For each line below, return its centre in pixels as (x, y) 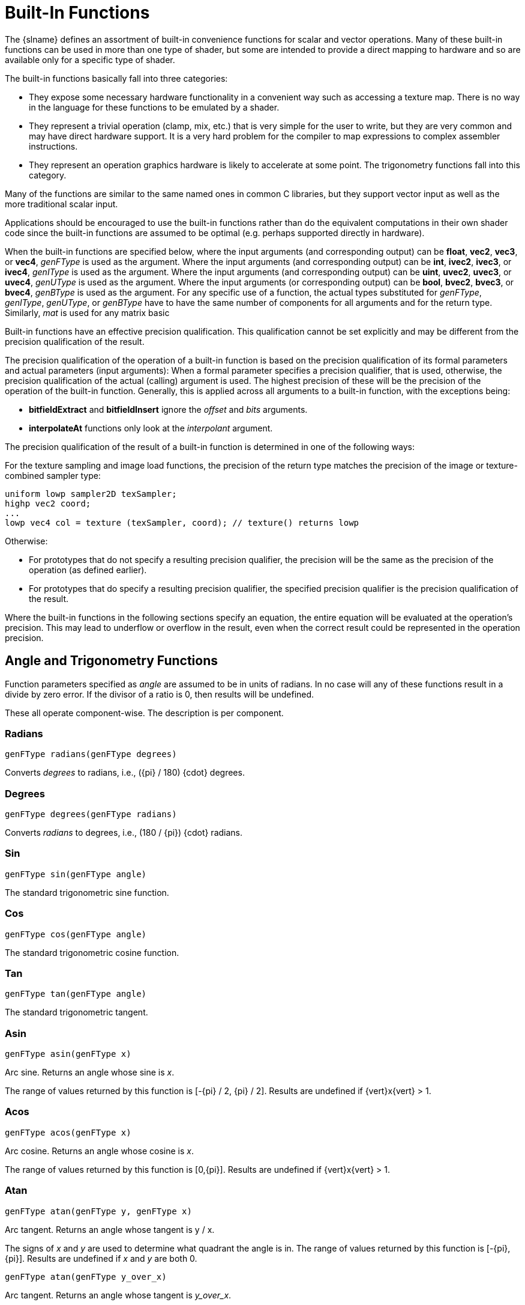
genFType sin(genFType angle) (76, 874)
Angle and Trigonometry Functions (112, 661)
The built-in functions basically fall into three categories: (116, 78)
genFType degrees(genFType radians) (91, 814)
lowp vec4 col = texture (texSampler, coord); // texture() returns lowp (182, 522)
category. (48, 175)
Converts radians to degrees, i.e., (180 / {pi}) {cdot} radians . (124, 833)
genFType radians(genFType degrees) (91, 754)
